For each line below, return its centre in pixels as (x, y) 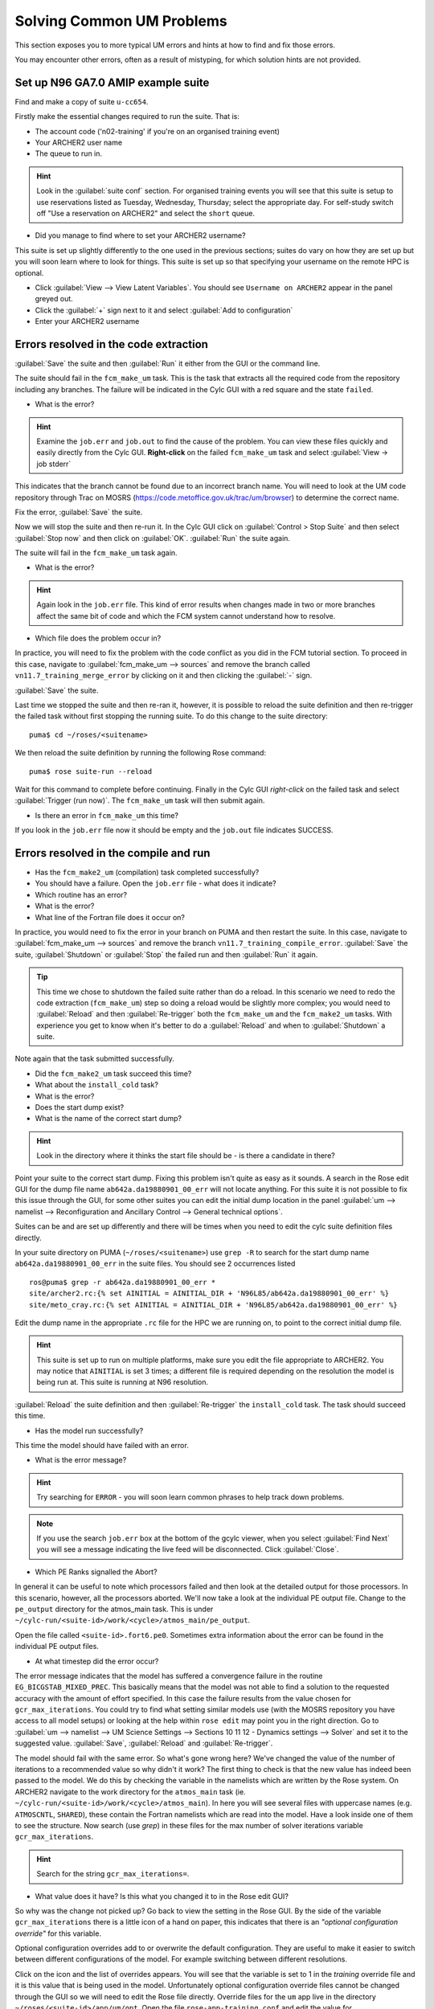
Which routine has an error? (81, 894)
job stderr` (54, 464)
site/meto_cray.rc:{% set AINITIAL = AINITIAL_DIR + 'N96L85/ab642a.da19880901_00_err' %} (213, 1305)
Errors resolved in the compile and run (113, 853)
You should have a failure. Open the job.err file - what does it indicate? (156, 883)
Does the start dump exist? (80, 1107)
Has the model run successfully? (89, 1430)
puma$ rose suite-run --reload (91, 771)
